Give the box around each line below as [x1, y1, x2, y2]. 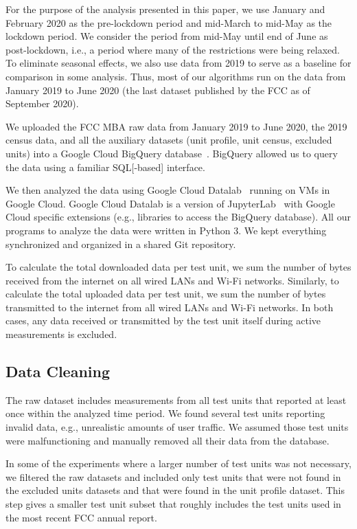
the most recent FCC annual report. [5, 510, 157, 524]
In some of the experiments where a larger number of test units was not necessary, [5, 456, 352, 471]
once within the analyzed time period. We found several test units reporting [5, 406, 325, 420]
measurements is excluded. [5, 327, 117, 341]
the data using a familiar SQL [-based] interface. [5, 159, 205, 174]
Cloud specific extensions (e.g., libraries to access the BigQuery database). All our [5, 210, 351, 224]
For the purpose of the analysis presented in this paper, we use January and [5, 2, 325, 16]
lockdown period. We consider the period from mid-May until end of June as [5, 29, 328, 43]
